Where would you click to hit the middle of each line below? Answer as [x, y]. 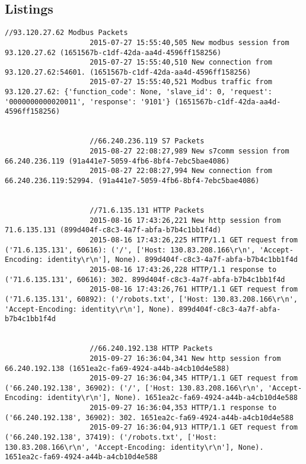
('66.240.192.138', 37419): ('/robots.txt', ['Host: [111, 438]
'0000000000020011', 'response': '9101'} [88, 102]
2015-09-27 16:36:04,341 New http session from [185, 358]
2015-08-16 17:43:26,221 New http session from [185, 220]
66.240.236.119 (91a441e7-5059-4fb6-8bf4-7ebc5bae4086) [117, 161]
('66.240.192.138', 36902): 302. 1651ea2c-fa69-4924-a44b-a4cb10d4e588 [149, 417]
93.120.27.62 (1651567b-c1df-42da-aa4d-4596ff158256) [113, 52]
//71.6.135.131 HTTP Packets [147, 211]
